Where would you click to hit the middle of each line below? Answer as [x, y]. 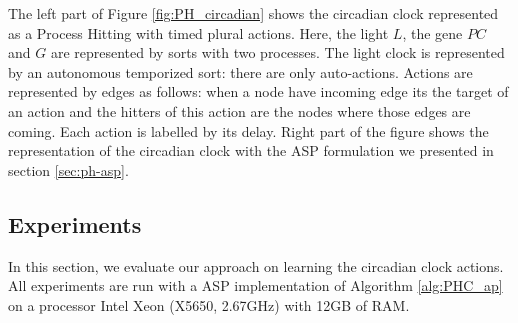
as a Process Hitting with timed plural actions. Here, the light [198, 32]
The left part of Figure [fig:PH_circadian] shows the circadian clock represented [253, 13]
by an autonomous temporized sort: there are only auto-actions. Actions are [240, 71]
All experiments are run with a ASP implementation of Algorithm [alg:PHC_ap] [255, 285]
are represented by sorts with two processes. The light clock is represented [277, 52]
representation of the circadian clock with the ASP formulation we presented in [251, 150]
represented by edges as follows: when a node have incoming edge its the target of [258, 91]
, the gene [432, 32]
